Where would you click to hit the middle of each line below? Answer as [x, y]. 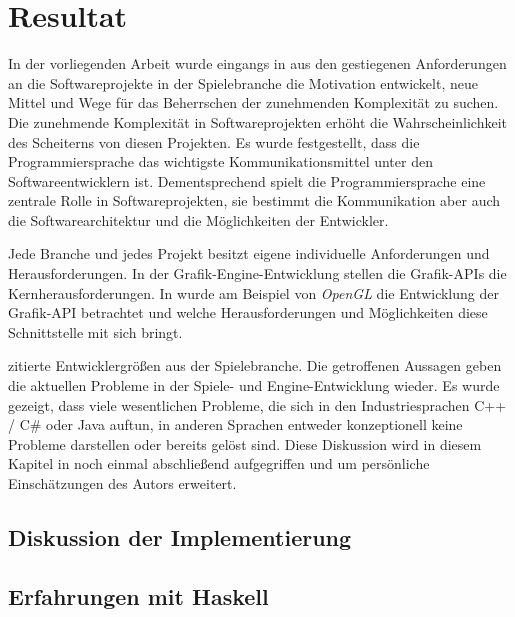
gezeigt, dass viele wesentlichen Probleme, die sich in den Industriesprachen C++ [257, 404]
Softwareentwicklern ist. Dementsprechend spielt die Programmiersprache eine [247, 180]
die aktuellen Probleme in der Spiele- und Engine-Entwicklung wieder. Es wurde [254, 385]
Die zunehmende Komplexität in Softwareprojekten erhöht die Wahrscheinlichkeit [258, 121]
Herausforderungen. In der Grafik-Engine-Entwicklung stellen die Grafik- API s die [257, 273]
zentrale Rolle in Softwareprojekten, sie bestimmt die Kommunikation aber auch [254, 200]
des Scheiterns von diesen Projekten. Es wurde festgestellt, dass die [214, 141]
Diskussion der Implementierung [180, 536]
